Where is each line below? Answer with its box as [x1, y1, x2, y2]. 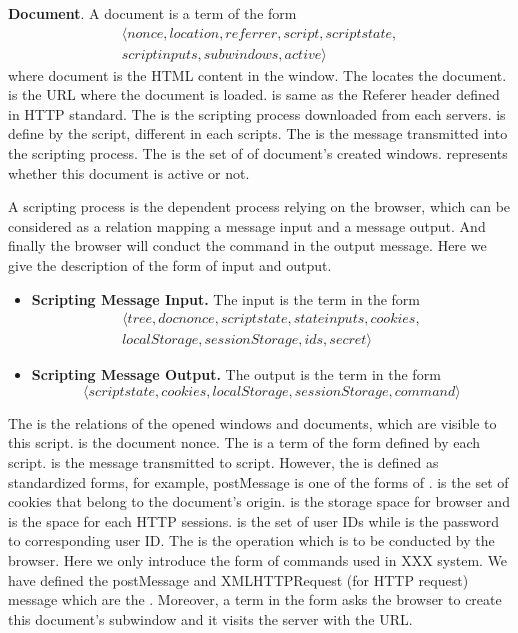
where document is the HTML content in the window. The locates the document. [8, 64, 507, 85]
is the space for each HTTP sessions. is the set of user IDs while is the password [8, 510, 500, 531]
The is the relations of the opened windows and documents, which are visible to [8, 412, 497, 433]
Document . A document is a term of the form [8, 3, 297, 23]
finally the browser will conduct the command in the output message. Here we [8, 235, 487, 256]
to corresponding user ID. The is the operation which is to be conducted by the [8, 530, 495, 551]
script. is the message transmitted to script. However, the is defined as [8, 452, 439, 473]
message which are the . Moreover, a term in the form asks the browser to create [8, 589, 502, 610]
